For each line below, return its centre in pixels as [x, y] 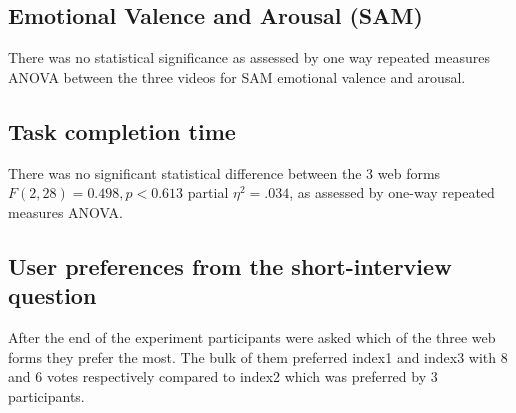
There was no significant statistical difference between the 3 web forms [224, 172]
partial [208, 192]
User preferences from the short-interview [230, 265]
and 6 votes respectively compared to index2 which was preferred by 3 [223, 376]
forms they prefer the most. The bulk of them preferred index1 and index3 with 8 [258, 356]
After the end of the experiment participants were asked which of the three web [252, 336]
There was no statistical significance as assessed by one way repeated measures [249, 57]
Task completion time [122, 130]
